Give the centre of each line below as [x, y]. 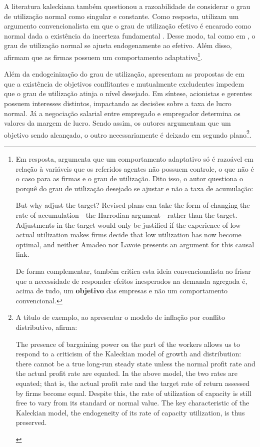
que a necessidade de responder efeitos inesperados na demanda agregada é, [131, 281]
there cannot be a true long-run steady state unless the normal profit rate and [135, 363]
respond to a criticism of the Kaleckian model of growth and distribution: [128, 354]
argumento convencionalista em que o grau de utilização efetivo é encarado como [128, 26]
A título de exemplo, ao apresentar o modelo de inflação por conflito [120, 317]
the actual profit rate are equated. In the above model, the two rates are [126, 373]
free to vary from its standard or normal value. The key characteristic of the [132, 403]
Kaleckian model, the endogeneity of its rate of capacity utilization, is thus [130, 412]
